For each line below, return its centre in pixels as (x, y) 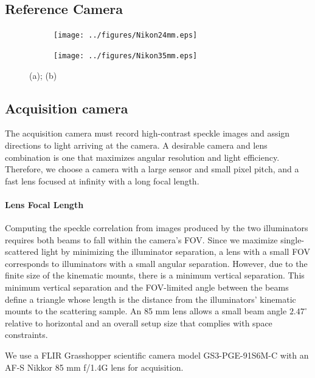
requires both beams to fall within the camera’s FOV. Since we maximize (141, 239)
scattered (22, 251)
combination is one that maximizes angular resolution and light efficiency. (142, 157)
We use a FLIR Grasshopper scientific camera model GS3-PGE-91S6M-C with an (157, 355)
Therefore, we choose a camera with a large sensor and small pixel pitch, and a (152, 169)
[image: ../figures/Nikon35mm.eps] (126, 56)
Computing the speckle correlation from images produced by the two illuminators (157, 228)
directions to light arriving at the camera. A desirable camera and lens (136, 145)
